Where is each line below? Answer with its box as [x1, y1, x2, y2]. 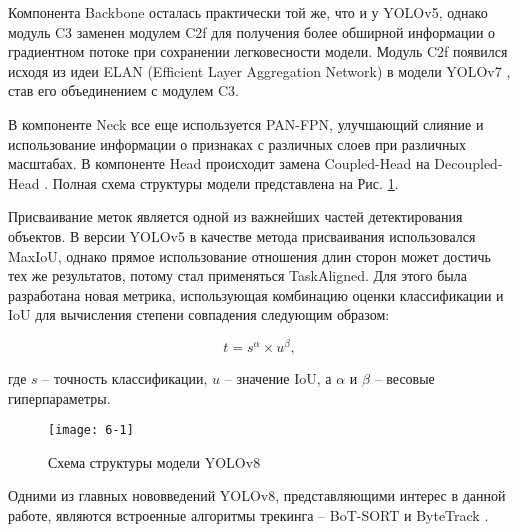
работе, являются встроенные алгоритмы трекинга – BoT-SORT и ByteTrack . [8, 505, 489, 526]
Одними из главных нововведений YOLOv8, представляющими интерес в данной [8, 485, 506, 506]
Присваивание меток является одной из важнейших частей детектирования [8, 206, 463, 227]
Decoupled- [434, 153, 503, 174]
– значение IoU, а [224, 367, 332, 388]
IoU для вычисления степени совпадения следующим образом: [8, 304, 390, 325]
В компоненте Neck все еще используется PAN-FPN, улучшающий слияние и [8, 113, 484, 134]
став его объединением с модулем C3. [8, 80, 239, 101]
